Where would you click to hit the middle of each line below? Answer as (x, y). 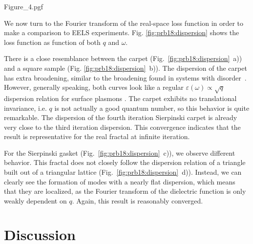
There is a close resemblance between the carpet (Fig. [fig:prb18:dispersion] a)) (123, 58)
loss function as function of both (52, 42)
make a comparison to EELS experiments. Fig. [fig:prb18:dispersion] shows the (122, 32)
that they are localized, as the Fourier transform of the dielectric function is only (125, 191)
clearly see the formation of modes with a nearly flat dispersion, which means (120, 181)
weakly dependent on (35, 200)
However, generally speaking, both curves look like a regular (94, 87)
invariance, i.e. (25, 108)
